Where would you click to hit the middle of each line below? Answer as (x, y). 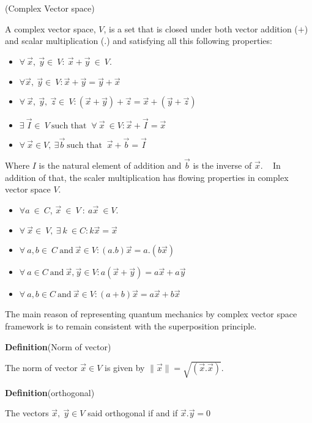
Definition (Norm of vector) (58, 346)
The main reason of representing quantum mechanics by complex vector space (151, 314)
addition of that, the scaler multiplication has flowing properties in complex (147, 177)
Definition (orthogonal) (50, 392)
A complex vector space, (50, 28)
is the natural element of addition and (110, 165)
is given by (125, 367)
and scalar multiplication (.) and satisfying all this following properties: (139, 41)
